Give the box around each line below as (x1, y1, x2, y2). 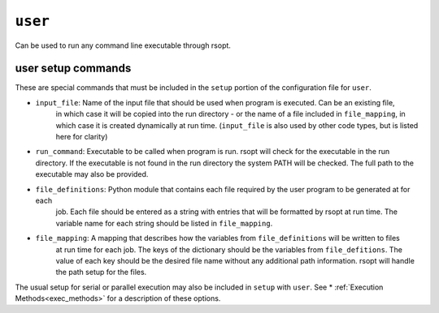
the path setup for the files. (55, 268, 147, 277)
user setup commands (15, 62, 132, 75)
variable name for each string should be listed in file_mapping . (55, 218, 273, 228)
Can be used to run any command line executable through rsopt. (15, 41, 232, 50)
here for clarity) (55, 132, 108, 142)
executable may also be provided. (35, 169, 149, 179)
